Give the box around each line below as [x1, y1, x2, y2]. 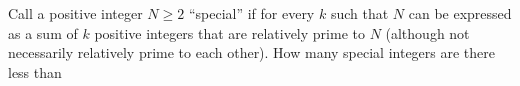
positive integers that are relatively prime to [94, 22, 365, 43]
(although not [385, 22, 470, 43]
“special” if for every [188, 3, 315, 23]
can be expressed [408, 3, 512, 23]
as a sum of [8, 22, 78, 43]
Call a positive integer [8, 3, 143, 23]
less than [8, 61, 62, 82]
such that [330, 3, 389, 23]
